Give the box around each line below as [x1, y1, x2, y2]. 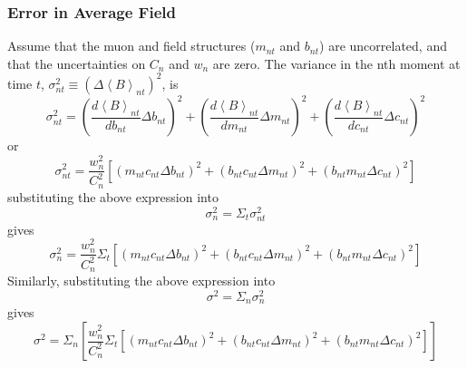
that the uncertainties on [7, 53, 146, 73]
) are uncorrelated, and [319, 36, 447, 55]
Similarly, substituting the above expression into [7, 271, 276, 290]
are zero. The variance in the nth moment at [212, 53, 461, 73]
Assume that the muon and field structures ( [7, 36, 256, 55]
